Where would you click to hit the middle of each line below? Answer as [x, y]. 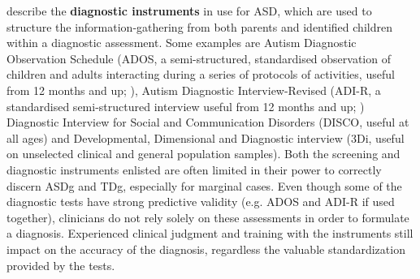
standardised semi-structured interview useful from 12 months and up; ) [186, 106]
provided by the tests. [61, 265]
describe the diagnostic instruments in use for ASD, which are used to [189, 11]
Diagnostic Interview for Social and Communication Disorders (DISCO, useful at [208, 122]
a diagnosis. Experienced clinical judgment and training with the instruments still [210, 233]
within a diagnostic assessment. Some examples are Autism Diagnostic [182, 43]
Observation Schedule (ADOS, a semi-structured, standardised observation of [199, 58]
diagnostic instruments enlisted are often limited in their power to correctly [194, 169]
